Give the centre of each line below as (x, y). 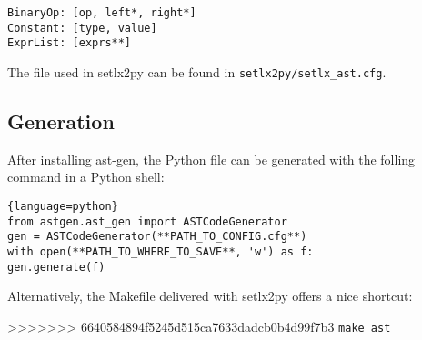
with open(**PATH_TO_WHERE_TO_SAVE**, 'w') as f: (161, 251)
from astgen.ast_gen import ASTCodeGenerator (147, 221)
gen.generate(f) (56, 267)
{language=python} (63, 207)
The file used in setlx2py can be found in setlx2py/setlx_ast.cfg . (197, 71)
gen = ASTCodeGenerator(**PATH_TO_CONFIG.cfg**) (157, 237)
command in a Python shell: (86, 177)
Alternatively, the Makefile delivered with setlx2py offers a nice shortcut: (210, 296)
